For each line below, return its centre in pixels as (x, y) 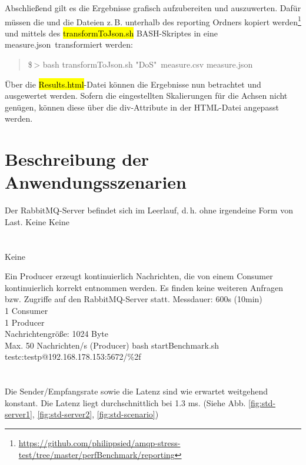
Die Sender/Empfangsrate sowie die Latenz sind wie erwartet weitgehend (136, 391)
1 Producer (25, 322)
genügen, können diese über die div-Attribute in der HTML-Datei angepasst (142, 107)
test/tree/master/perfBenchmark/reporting (97, 454)
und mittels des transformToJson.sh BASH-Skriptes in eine (111, 33)
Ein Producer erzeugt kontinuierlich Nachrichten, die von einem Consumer (139, 276)
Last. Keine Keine (37, 221)
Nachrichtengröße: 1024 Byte (57, 334)
